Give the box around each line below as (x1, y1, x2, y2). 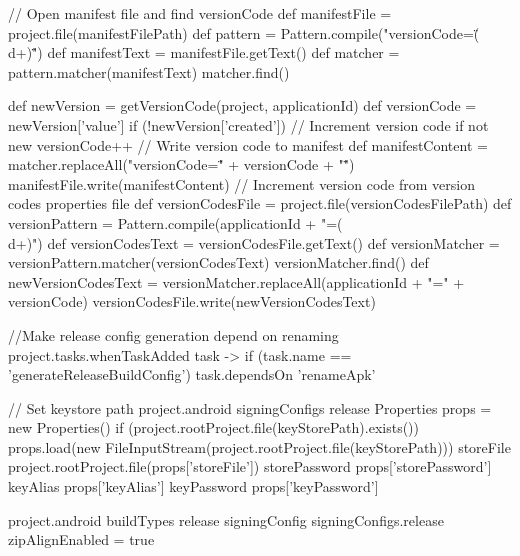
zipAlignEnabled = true (8, 529, 155, 550)
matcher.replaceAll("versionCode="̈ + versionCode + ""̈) (8, 154, 355, 175)
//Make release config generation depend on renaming (8, 324, 339, 345)
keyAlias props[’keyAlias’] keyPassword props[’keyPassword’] (8, 476, 379, 497)
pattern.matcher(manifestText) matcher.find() (8, 61, 290, 82)
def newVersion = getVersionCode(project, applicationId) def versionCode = (8, 95, 477, 116)
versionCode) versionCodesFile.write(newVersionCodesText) (8, 291, 376, 312)
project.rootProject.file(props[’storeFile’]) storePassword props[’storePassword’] (8, 456, 492, 477)
